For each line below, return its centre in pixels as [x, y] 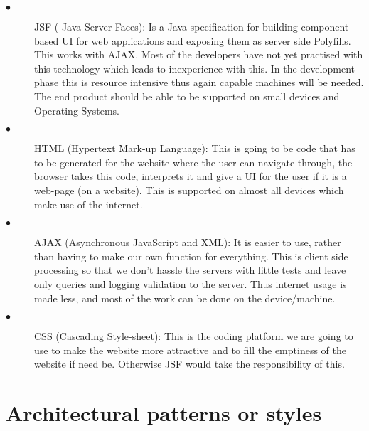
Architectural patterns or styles [164, 413]
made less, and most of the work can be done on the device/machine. [185, 298]
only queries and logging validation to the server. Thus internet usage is [191, 283]
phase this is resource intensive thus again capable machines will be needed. [199, 82]
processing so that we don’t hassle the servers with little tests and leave [190, 270]
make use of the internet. [89, 204]
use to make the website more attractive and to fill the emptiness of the [190, 350]
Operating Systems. [77, 110]
